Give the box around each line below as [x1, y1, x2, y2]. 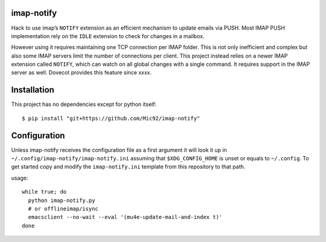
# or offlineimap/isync [28, 206, 99, 212]
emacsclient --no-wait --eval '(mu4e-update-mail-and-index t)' [28, 214, 223, 221]
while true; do [22, 188, 67, 195]
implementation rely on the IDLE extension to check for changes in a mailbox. [11, 32, 205, 39]
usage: [11, 174, 28, 181]
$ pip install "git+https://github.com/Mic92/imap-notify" [22, 115, 200, 122]
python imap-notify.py [28, 197, 95, 204]
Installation [11, 85, 54, 95]
